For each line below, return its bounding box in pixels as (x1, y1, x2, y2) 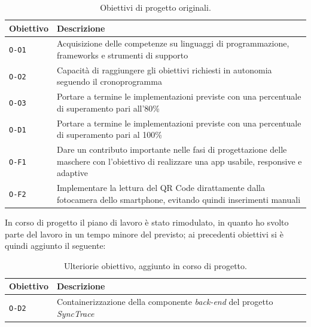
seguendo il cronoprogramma (56, 75, 162, 88)
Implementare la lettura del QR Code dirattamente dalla (56, 181, 265, 194)
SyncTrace (56, 307, 94, 319)
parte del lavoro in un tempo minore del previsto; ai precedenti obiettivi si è (5, 227, 283, 240)
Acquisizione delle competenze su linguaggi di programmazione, (56, 37, 289, 50)
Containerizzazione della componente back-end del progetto (56, 295, 273, 308)
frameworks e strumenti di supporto (56, 49, 188, 61)
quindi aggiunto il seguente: (5, 239, 106, 252)
